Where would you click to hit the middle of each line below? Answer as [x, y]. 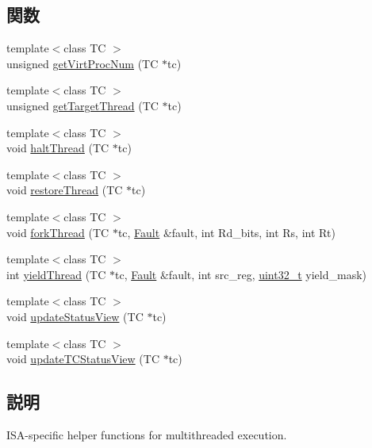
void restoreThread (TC [65, 190]
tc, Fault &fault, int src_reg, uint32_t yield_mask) [241, 274]
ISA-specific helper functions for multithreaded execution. [147, 434]
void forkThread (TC [58, 232]
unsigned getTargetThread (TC [82, 105]
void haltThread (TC [58, 148]
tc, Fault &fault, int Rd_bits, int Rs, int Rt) [226, 232]
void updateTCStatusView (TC [83, 359]
